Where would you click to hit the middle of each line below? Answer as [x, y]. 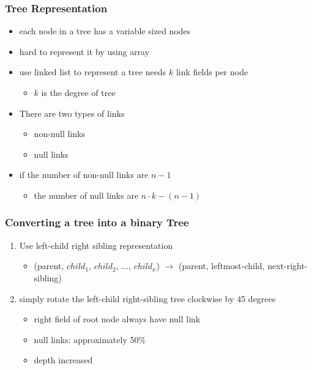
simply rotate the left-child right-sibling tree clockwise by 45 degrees [147, 298]
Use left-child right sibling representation [96, 245]
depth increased [63, 360]
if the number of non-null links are [84, 175]
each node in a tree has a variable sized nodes [105, 31]
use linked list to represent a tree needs [93, 72]
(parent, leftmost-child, [221, 266]
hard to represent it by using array [84, 51]
